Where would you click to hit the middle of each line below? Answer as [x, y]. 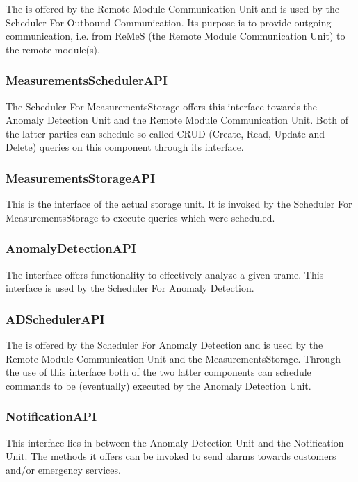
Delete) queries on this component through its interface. [125, 147]
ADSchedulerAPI [55, 318]
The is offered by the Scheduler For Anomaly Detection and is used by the [164, 344]
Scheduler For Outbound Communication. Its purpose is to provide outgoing [169, 22]
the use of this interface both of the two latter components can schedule [158, 372]
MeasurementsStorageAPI [81, 177]
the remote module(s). [53, 49]
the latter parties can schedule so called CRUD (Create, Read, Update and [165, 133]
